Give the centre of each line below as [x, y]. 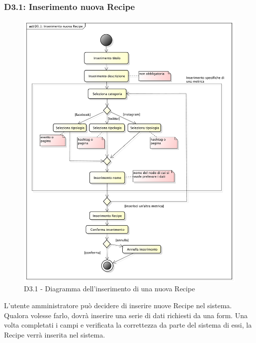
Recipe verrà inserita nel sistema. [55, 334]
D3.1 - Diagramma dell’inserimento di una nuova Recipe [110, 289]
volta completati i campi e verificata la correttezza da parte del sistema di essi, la [128, 325]
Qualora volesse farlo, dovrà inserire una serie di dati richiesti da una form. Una [126, 315]
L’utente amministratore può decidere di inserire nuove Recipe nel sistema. [118, 305]
